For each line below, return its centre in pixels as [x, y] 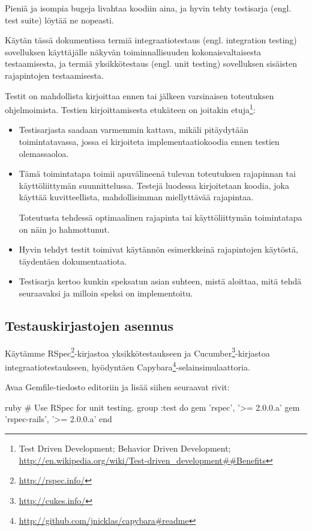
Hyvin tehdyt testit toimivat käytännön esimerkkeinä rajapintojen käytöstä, [158, 249]
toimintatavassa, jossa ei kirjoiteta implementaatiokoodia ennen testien [149, 141]
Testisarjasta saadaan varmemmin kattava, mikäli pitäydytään [134, 130]
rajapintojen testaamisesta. [54, 75]
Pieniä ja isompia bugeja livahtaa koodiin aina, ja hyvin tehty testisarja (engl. [148, 8]
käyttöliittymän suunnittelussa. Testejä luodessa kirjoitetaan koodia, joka [154, 185]
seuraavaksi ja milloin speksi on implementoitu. [106, 293]
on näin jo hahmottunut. [64, 229]
